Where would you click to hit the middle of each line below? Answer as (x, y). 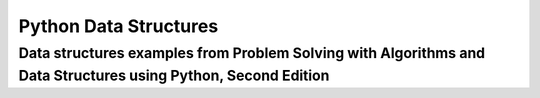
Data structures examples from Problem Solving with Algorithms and (251, 53)
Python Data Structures (118, 26)
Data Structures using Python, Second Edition (174, 75)
